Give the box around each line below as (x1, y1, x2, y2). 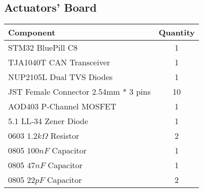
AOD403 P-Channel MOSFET (8, 100, 116, 112)
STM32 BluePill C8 (8, 42, 78, 54)
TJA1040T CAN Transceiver (8, 56, 110, 68)
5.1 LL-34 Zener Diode (8, 115, 89, 127)
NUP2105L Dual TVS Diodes (8, 71, 113, 83)
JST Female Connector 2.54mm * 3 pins (8, 86, 151, 98)
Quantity (158, 26, 195, 39)
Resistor (50, 130, 79, 142)
